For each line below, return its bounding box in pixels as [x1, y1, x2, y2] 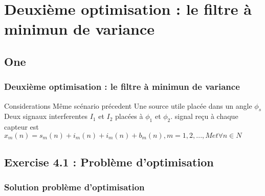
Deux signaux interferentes [4, 111, 87, 121]
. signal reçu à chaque [170, 111, 238, 121]
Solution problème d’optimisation [4, 181, 145, 193]
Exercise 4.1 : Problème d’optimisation [4, 154, 214, 170]
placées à [115, 111, 143, 121]
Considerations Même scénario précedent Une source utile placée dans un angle [4, 100, 252, 111]
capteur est [4, 121, 39, 132]
